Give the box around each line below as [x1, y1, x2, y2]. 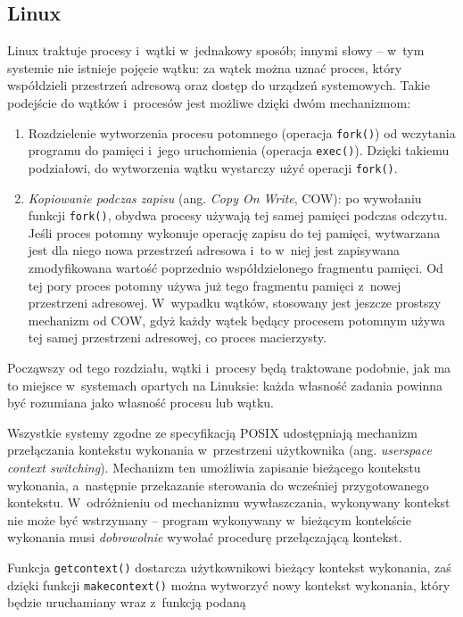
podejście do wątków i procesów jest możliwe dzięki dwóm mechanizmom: [7, 93, 411, 111]
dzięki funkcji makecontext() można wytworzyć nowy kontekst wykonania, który [7, 575, 451, 594]
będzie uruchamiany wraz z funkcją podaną [7, 593, 246, 612]
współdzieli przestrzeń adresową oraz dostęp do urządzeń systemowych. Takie [7, 76, 430, 95]
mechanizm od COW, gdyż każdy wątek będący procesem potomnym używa [28, 310, 445, 329]
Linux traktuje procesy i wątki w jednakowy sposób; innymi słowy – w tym [7, 41, 425, 60]
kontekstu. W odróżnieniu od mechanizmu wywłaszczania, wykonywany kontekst [7, 493, 451, 512]
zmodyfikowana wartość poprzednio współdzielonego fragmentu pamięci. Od [28, 258, 443, 276]
